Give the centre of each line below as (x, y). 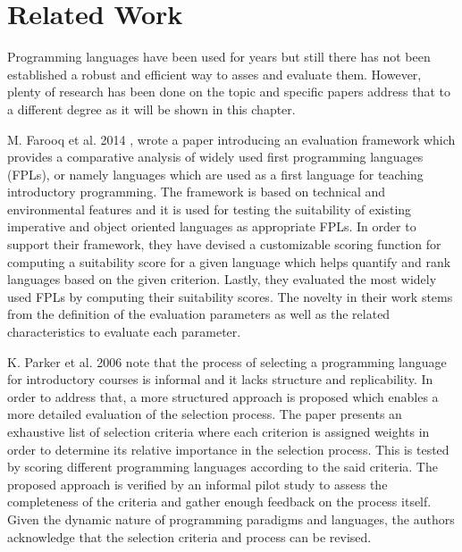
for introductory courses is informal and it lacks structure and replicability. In (220, 379)
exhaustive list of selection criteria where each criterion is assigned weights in (218, 431)
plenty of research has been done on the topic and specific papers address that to (229, 92)
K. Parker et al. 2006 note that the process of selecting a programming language (227, 361)
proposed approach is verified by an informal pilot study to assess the (197, 484)
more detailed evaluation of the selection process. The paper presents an (205, 414)
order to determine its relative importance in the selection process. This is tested (228, 449)
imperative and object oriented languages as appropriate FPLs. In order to (212, 226)
